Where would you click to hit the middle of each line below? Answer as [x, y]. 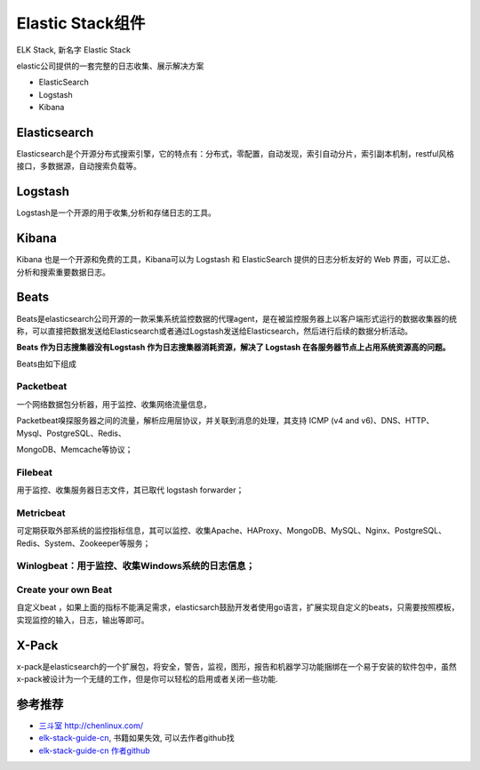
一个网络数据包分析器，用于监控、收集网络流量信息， [114, 404]
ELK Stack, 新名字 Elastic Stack [73, 50]
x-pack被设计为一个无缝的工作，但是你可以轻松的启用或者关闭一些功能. [148, 679]
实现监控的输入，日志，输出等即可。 [83, 620]
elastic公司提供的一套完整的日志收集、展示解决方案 [110, 66]
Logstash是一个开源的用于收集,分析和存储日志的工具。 [116, 213]
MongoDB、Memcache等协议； [75, 449]
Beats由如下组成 [47, 364]
